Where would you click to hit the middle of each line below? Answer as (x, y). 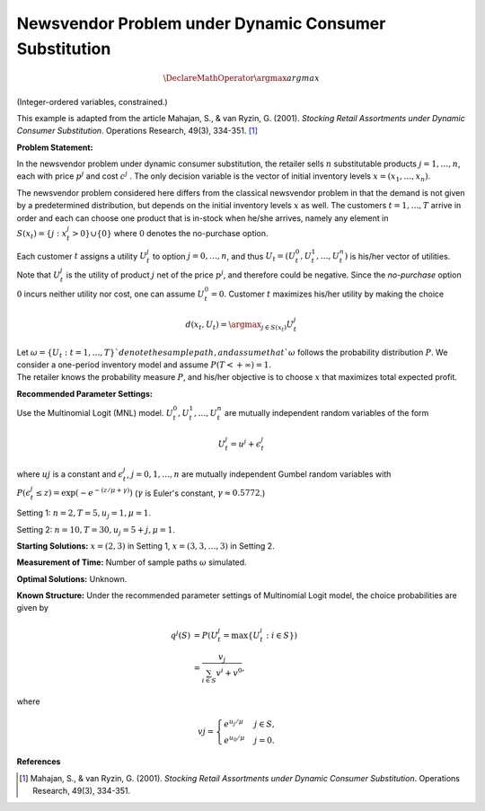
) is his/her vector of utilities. (397, 256)
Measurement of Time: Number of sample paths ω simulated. (132, 562)
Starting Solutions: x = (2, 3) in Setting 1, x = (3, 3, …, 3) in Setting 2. (145, 546)
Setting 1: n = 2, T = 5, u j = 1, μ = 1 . (84, 514)
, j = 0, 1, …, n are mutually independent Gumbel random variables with (259, 474)
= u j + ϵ (246, 443)
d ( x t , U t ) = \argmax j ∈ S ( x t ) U (239, 326)
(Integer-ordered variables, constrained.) (92, 101)
